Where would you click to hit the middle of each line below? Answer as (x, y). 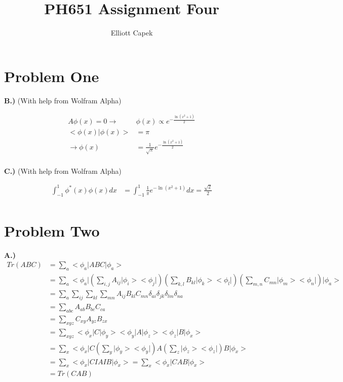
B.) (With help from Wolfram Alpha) (63, 100)
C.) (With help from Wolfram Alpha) (63, 170)
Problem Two (52, 230)
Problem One (52, 76)
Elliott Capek (132, 33)
